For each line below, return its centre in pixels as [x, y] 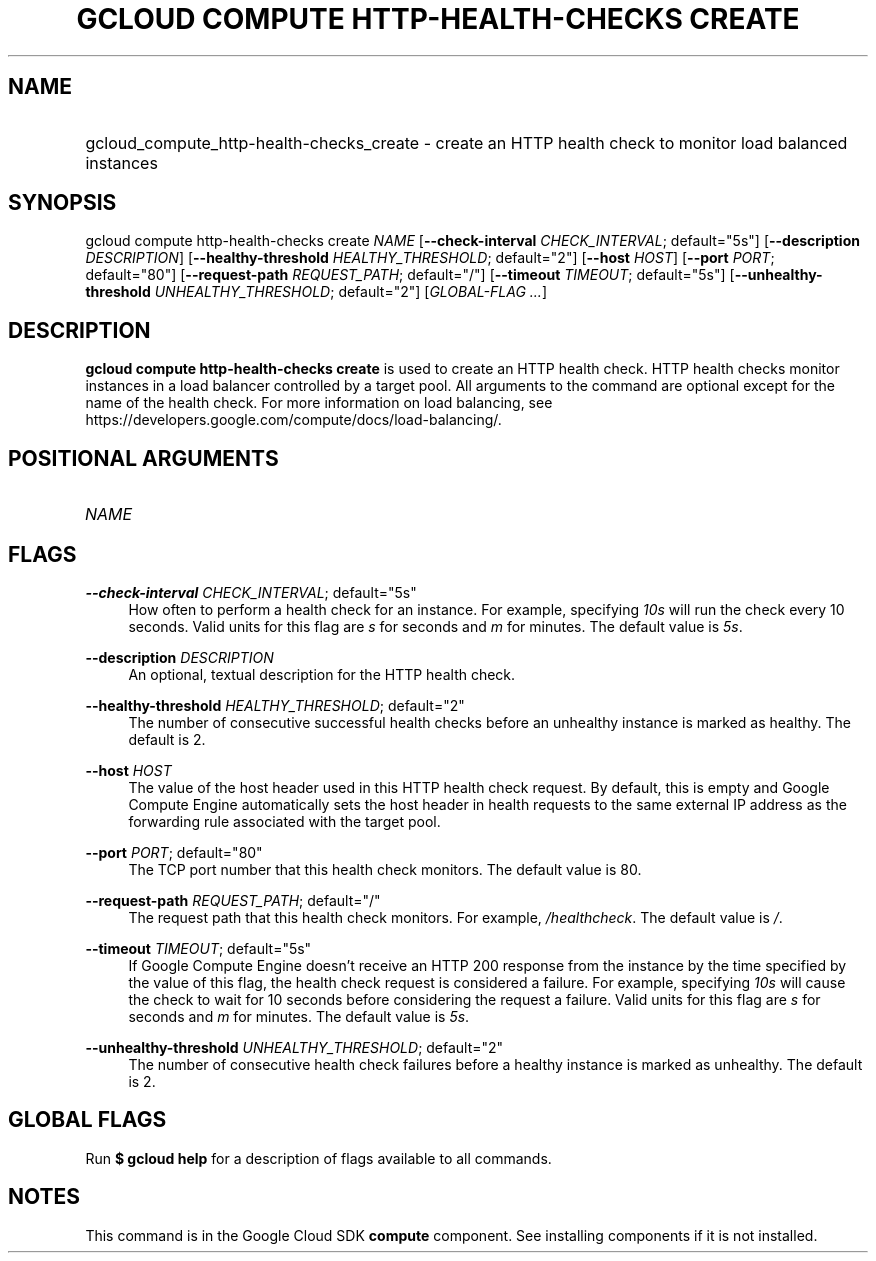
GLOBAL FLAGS [87, 1120]
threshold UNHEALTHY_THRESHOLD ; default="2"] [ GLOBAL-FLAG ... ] [316, 292]
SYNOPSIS [62, 203]
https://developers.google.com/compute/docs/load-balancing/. [293, 420]
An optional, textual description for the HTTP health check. [322, 674]
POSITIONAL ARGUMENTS [143, 458]
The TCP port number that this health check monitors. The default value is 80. [385, 869]
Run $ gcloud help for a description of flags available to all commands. [318, 1158]
